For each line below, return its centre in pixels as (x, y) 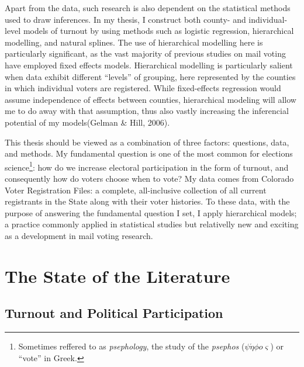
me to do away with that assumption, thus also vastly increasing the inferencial (147, 111)
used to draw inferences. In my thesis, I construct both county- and (125, 19)
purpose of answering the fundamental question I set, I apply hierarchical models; (151, 212)
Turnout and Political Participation (114, 313)
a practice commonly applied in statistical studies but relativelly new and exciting (152, 224)
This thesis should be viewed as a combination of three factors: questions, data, (147, 142)
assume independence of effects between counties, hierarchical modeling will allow (151, 99)
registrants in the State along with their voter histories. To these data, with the (147, 201)
